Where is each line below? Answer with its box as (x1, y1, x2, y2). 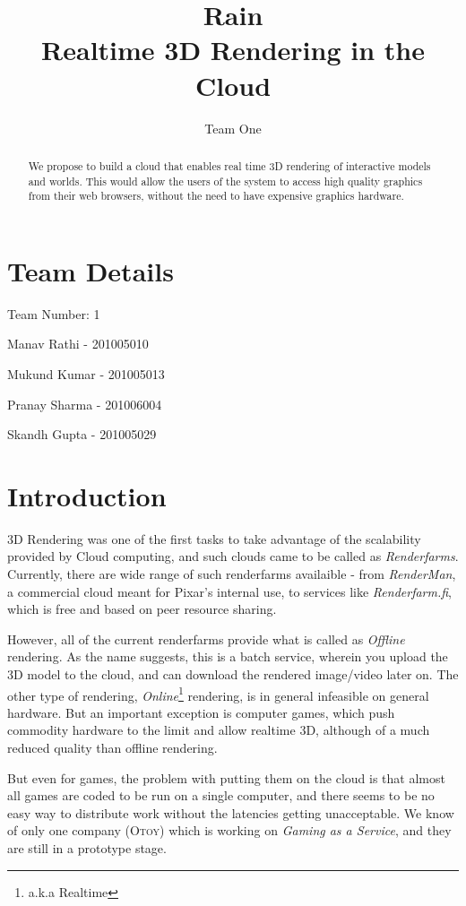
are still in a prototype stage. (7, 839, 167, 858)
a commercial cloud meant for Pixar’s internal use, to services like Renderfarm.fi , (7, 582, 453, 600)
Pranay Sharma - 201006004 (7, 394, 162, 413)
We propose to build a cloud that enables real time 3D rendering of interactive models (28, 158, 431, 173)
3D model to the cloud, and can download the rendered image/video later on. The (7, 665, 459, 684)
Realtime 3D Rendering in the (41, 31, 425, 68)
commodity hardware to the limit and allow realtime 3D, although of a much (7, 720, 430, 739)
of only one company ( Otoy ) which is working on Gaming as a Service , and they (7, 821, 452, 840)
